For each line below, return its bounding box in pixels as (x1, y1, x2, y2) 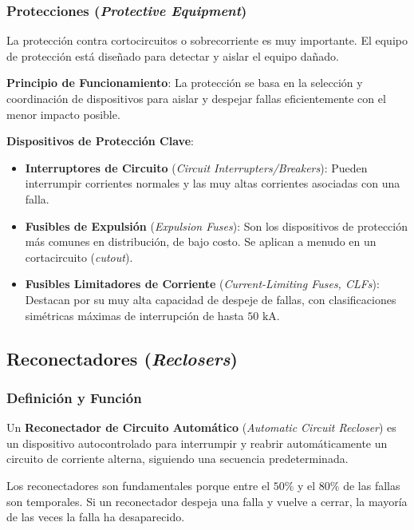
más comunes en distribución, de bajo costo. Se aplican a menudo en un (25, 233, 377, 250)
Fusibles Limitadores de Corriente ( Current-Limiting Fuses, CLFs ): (25, 275, 380, 292)
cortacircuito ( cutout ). (25, 248, 133, 265)
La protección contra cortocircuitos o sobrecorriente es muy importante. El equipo (6, 32, 408, 49)
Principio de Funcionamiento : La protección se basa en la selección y (6, 74, 363, 91)
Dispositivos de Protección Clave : (6, 132, 194, 149)
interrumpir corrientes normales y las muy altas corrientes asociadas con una (25, 175, 400, 192)
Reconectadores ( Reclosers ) (6, 346, 238, 370)
